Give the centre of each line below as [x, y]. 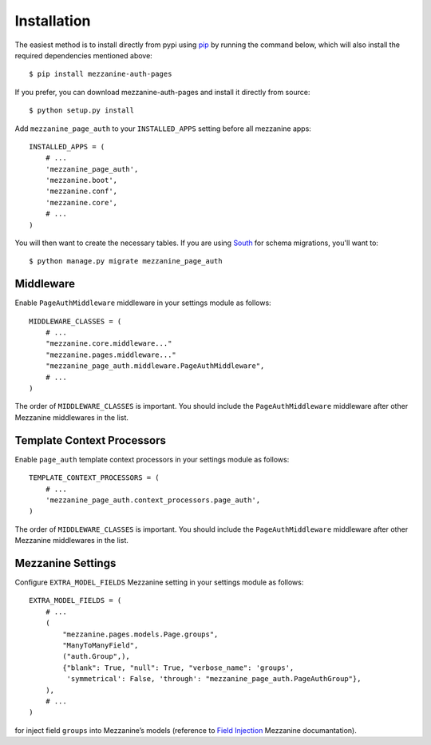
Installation [53, 21]
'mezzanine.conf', [81, 191]
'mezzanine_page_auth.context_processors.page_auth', [153, 500]
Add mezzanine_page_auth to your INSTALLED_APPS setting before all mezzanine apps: [163, 129]
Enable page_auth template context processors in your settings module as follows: [152, 459]
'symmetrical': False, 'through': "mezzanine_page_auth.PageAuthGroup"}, [214, 679]
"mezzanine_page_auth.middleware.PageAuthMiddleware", [155, 366]
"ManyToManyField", [101, 645]
